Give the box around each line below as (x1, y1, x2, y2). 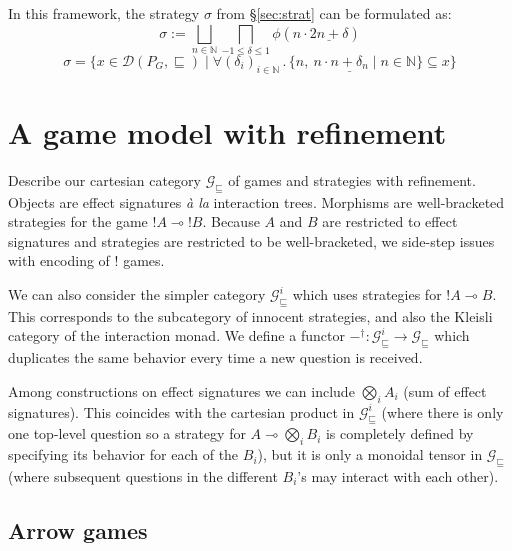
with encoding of (8, 250, 110, 271)
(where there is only (381, 401, 504, 422)
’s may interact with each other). (297, 465, 499, 486)
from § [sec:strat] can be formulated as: (216, 3, 452, 23)
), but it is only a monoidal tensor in (257, 444, 483, 465)
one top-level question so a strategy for (8, 423, 246, 444)
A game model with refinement (8, 111, 447, 152)
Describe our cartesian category (8, 169, 201, 190)
